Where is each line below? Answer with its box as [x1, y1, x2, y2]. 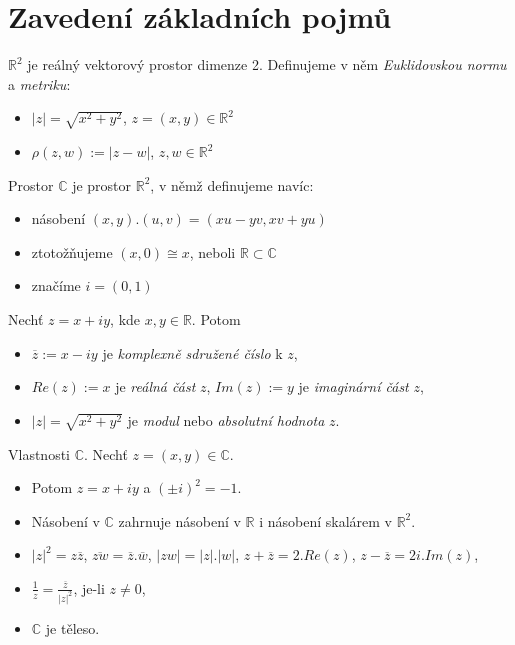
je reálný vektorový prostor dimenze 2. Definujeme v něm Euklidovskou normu [27, 54, 507, 75]
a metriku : [8, 73, 71, 94]
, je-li [73, 577, 105, 598]
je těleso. [45, 617, 100, 638]
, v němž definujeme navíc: [150, 174, 314, 195]
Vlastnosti [8, 443, 70, 464]
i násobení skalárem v [259, 510, 392, 531]
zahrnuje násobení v [118, 510, 241, 531]
